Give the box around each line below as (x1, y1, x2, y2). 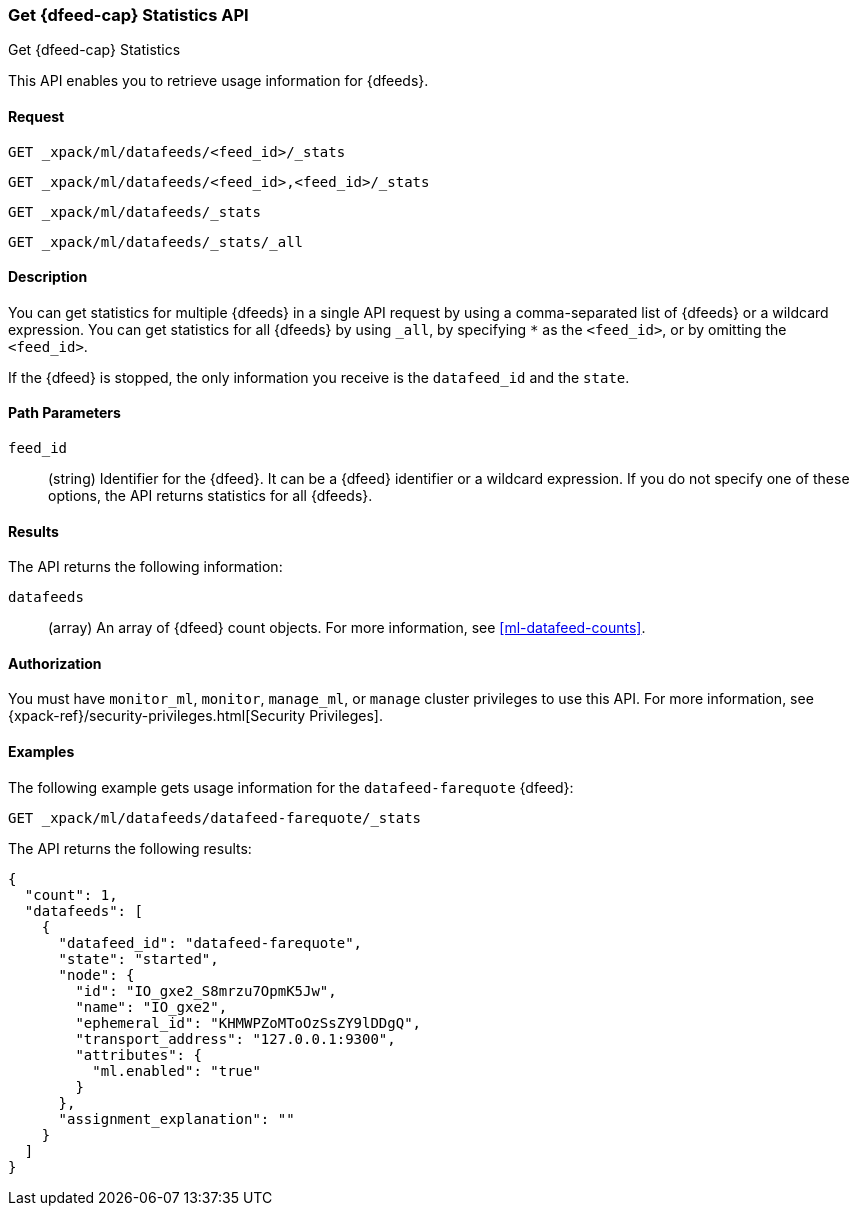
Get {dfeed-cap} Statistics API (8, 5, 249, 25)
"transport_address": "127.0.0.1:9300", (75, 1030, 396, 1047)
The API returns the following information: (8, 558, 283, 576)
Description (8, 268, 88, 286)
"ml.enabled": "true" (92, 1062, 261, 1079)
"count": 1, (24, 886, 118, 903)
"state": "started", (58, 950, 219, 967)
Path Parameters (8, 404, 121, 422)
